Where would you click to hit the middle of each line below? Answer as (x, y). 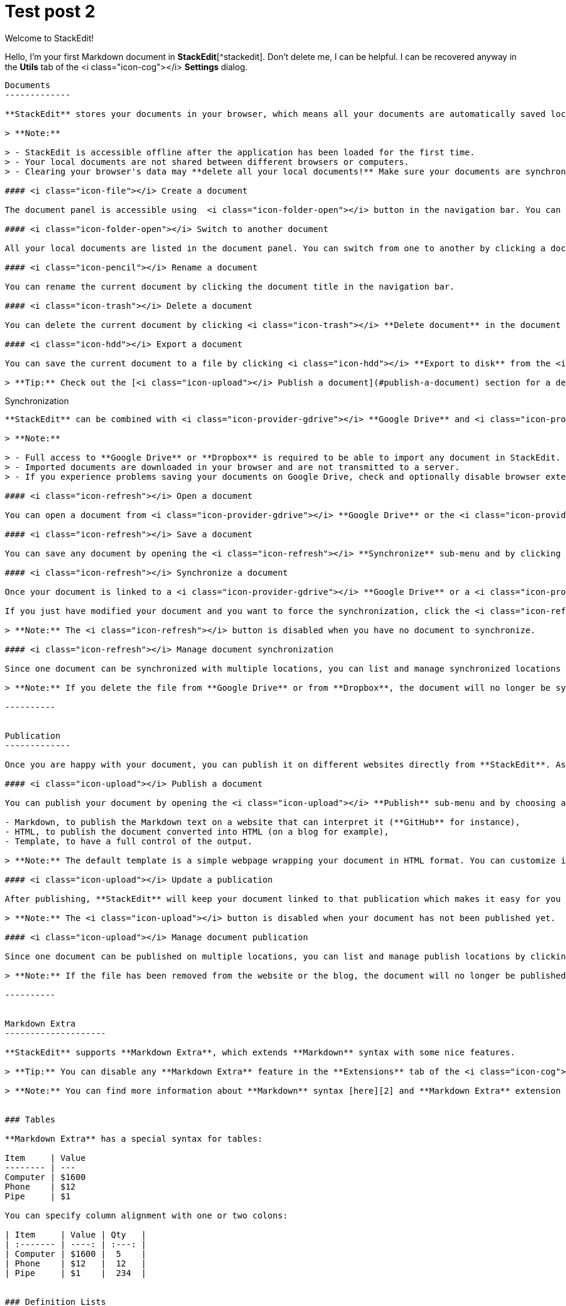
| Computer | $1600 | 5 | (76, 1254)
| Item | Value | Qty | (76, 1234)
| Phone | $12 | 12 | (76, 1263)
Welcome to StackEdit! (49, 38)
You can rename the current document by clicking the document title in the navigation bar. (230, 286)
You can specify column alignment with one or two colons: (147, 1215)
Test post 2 (50, 11)
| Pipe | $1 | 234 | (76, 1273)
